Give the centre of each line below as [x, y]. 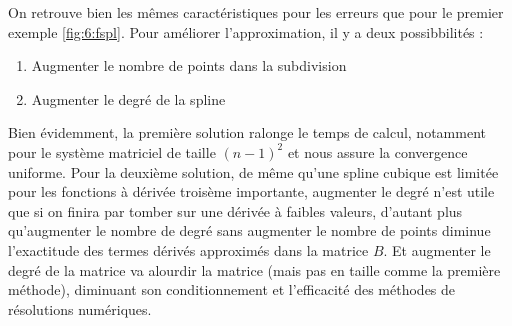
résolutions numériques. [80, 308]
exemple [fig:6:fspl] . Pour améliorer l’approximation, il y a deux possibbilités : [246, 31]
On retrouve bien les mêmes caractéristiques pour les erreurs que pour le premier [256, 12]
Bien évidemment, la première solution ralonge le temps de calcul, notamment [247, 132]
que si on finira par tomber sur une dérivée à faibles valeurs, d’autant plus [235, 210]
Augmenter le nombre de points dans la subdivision [189, 65]
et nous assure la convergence [377, 151]
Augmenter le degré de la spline [128, 98]
